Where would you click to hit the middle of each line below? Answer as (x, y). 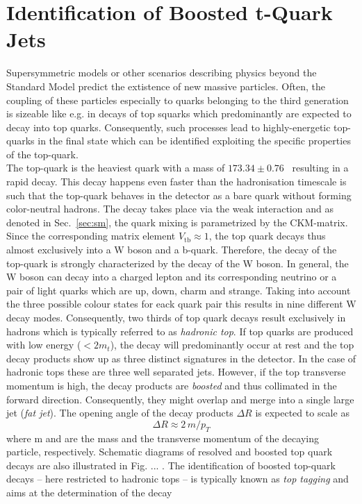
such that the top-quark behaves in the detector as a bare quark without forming (179, 195)
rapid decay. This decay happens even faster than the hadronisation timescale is (176, 182)
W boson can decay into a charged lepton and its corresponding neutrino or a (172, 277)
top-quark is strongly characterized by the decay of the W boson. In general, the (178, 263)
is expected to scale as (302, 413)
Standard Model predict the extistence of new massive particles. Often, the (166, 86)
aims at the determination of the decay (89, 492)
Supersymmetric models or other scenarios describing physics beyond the (162, 73)
